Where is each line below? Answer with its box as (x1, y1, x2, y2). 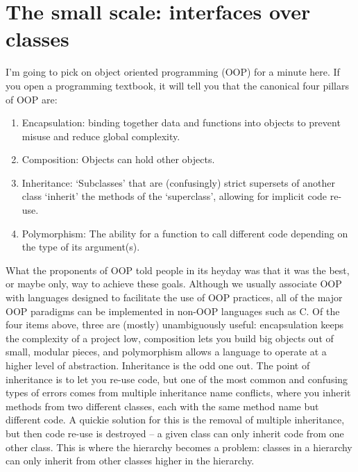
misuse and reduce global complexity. (22, 128, 180, 143)
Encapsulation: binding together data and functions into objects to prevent (22, 115, 341, 130)
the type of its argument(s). (22, 239, 140, 254)
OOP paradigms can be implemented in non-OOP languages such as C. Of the (6, 303, 340, 318)
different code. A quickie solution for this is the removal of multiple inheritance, (6, 412, 345, 427)
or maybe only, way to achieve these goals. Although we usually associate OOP (6, 276, 342, 291)
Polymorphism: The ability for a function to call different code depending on (22, 226, 348, 240)
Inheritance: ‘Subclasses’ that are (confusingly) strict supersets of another (22, 175, 335, 189)
